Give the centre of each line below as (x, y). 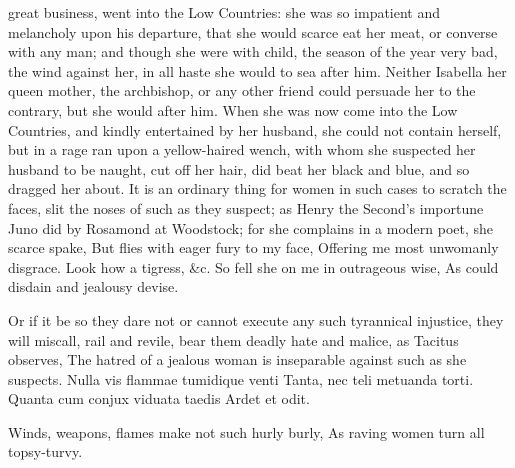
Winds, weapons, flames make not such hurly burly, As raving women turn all (246, 431)
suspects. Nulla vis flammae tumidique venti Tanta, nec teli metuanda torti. (241, 378)
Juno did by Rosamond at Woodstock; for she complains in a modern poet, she (251, 227)
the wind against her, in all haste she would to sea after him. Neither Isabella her (257, 70)
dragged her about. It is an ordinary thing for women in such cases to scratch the (257, 188)
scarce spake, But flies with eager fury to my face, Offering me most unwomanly (253, 247)
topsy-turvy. (45, 451)
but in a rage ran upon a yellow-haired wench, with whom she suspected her (242, 149)
